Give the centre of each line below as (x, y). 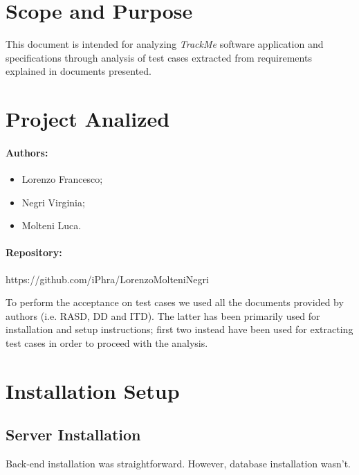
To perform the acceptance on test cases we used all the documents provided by (175, 302)
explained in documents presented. (79, 71)
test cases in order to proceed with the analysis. (107, 343)
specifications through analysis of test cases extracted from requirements (159, 57)
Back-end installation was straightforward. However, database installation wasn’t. (178, 464)
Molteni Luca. (52, 225)
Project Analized (88, 119)
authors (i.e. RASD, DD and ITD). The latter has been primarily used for (163, 315)
